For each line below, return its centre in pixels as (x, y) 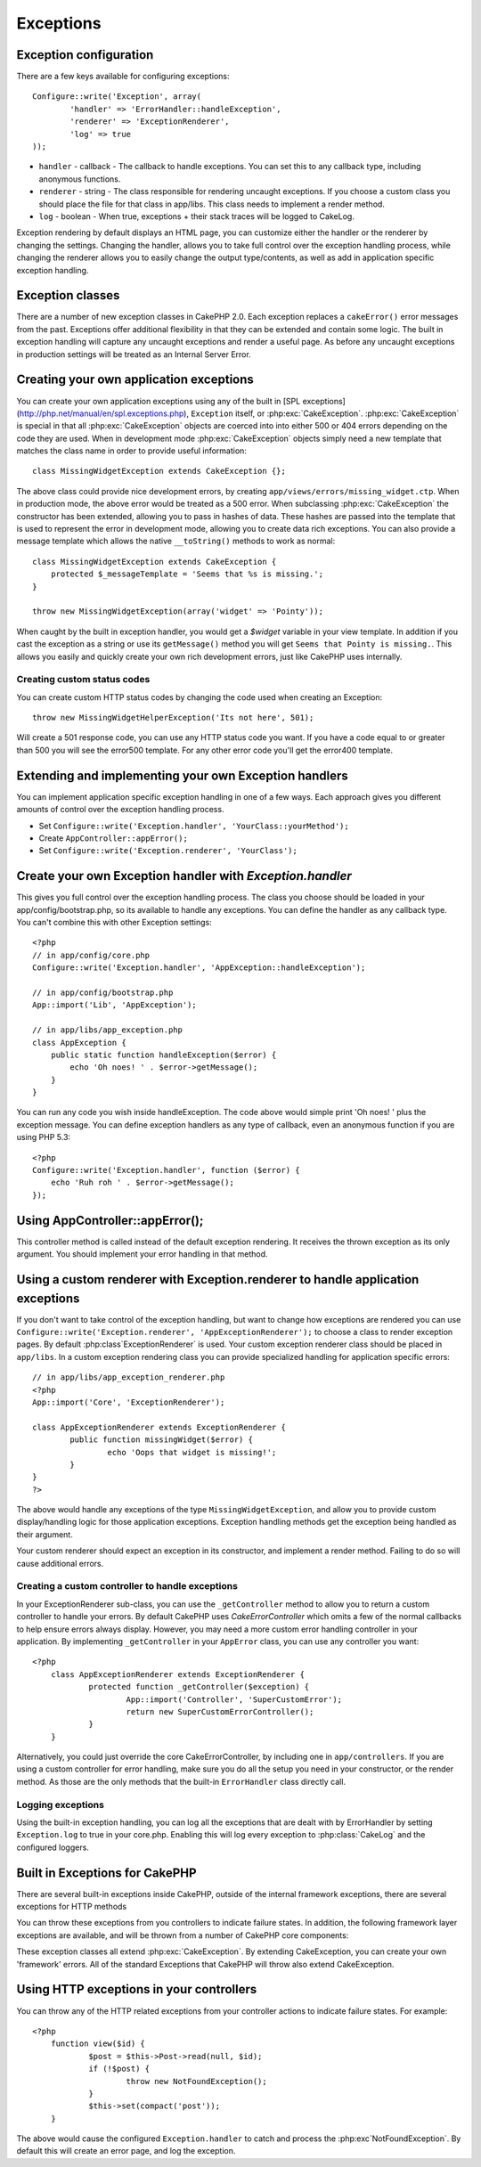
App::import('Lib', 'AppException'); (115, 1005)
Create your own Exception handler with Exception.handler (184, 876)
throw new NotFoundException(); (196, 2081)
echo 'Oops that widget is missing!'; (192, 1452)
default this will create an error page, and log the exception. (126, 2151)
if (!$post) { (119, 2069)
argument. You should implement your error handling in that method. (142, 1254)
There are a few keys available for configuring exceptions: (123, 77)
